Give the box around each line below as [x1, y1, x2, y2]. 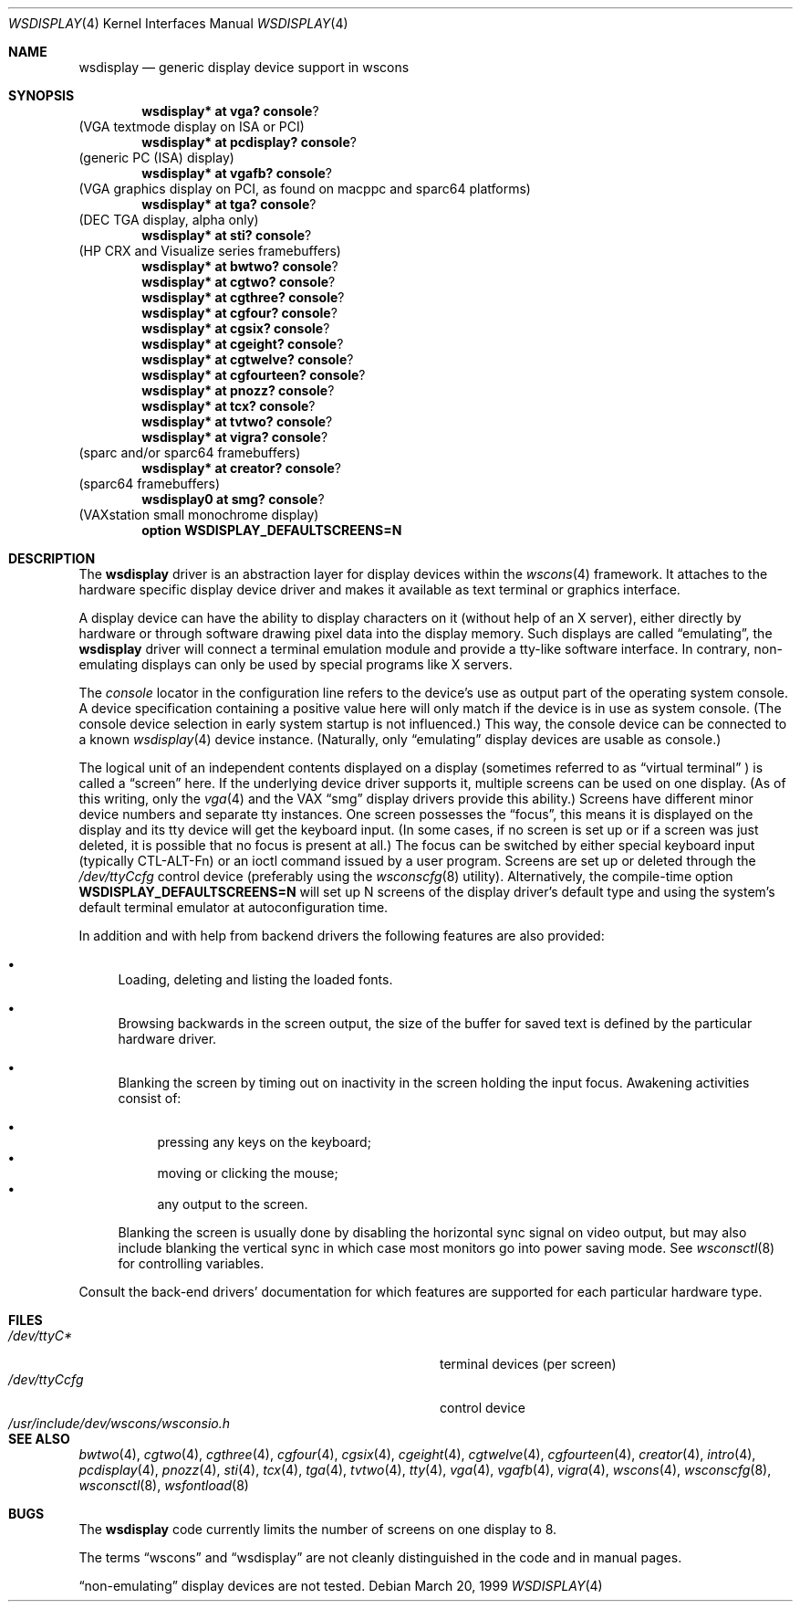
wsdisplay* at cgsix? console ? [141, 321, 330, 336]
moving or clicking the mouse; [157, 1165, 338, 1181]
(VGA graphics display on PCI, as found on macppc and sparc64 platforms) [78, 181, 531, 196]
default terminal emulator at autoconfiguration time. [78, 899, 389, 915]
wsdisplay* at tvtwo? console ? [141, 414, 333, 429]
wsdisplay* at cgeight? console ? [141, 336, 344, 352]
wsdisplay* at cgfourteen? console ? [141, 367, 366, 383]
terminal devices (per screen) [440, 1356, 617, 1372]
